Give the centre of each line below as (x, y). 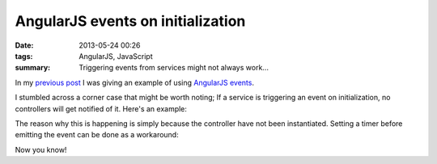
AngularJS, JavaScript (116, 56)
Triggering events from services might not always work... (174, 68)
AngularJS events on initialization (130, 21)
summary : (33, 68)
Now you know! (41, 149)
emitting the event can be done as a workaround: (97, 135)
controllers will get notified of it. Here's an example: (101, 108)
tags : (24, 56)
